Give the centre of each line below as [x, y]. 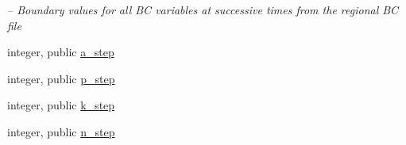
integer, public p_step [61, 78]
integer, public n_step [61, 131]
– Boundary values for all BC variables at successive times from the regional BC [203, 10]
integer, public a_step [61, 52]
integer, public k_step [61, 105]
